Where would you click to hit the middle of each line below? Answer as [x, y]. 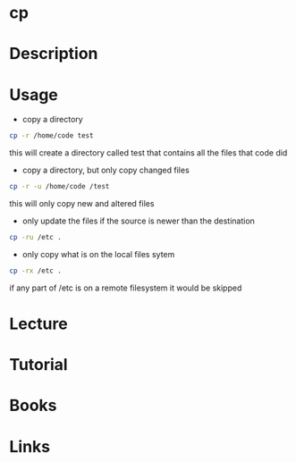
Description [54, 54]
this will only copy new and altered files [82, 204]
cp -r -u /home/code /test [59, 187]
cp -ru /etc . [36, 238]
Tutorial [39, 365]
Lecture [39, 323]
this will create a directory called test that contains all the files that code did [148, 153]
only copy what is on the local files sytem [98, 254]
